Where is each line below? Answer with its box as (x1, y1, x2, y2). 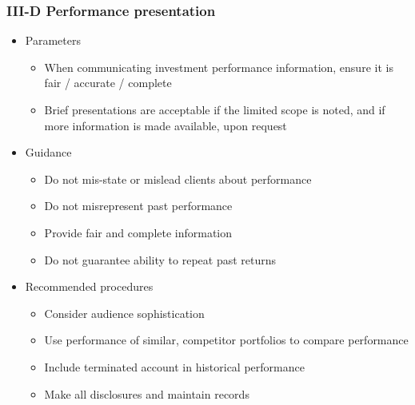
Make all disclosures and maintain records (44, 385, 249, 402)
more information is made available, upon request (44, 117, 287, 133)
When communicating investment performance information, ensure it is (44, 58, 393, 75)
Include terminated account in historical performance (44, 358, 305, 375)
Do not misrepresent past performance (44, 197, 233, 214)
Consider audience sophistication (44, 304, 205, 321)
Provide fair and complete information (44, 224, 233, 240)
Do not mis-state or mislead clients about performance (44, 170, 312, 187)
